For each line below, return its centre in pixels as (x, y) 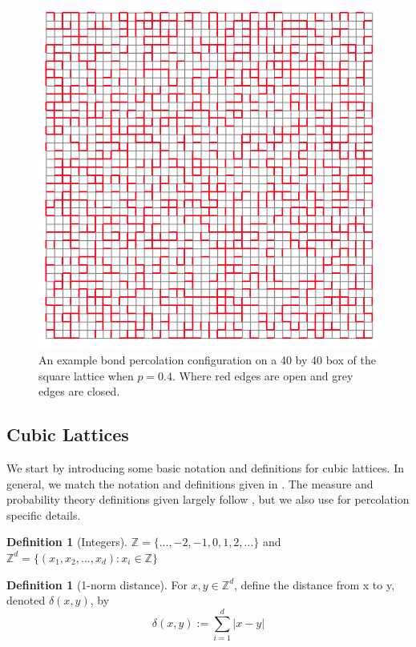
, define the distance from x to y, (315, 584)
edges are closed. (79, 391)
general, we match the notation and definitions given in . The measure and (190, 483)
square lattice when (86, 375)
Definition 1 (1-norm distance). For (97, 584)
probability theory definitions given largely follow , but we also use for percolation (208, 499)
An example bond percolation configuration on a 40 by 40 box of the (207, 360)
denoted (26, 600)
